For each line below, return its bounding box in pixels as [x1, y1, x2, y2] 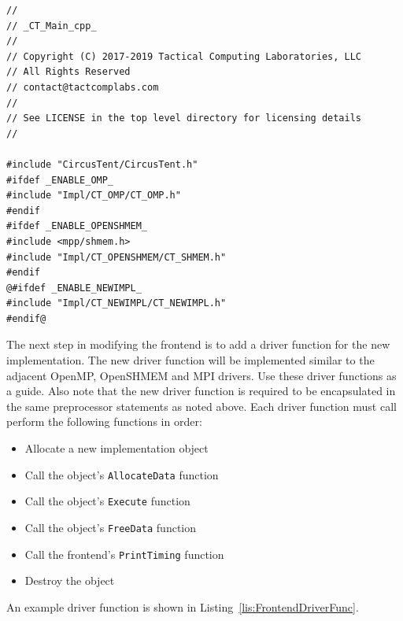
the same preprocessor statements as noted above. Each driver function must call [6, 397, 397, 414]
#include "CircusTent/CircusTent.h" [6, 158, 198, 170]
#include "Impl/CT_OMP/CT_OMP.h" [6, 190, 181, 201]
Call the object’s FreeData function [24, 519, 197, 535]
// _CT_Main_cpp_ [6, 20, 97, 31]
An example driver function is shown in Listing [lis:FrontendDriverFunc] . [6, 598, 359, 615]
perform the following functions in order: [6, 413, 202, 430]
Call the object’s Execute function [24, 493, 190, 509]
